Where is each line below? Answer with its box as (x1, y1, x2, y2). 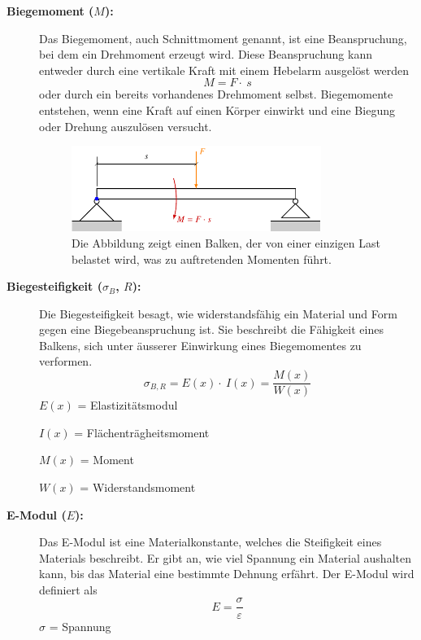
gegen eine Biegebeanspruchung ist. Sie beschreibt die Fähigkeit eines (39, 321, 384, 338)
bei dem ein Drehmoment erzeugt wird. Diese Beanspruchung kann (39, 46, 372, 63)
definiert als (39, 581, 98, 598)
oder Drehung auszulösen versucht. (39, 117, 212, 134)
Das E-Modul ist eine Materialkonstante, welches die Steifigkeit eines (39, 533, 382, 550)
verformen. (39, 353, 93, 370)
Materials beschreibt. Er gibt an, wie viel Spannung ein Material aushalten (39, 549, 411, 566)
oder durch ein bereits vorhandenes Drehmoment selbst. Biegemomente (39, 85, 393, 103)
